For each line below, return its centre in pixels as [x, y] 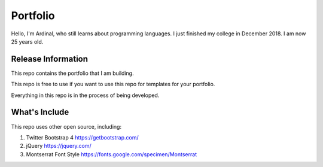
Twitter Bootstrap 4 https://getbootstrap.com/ [82, 137]
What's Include [40, 112]
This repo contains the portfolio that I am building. [72, 73]
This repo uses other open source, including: [66, 126]
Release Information [50, 59]
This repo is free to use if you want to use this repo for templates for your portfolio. [113, 84]
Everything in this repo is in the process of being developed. [85, 95]
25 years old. [27, 41]
